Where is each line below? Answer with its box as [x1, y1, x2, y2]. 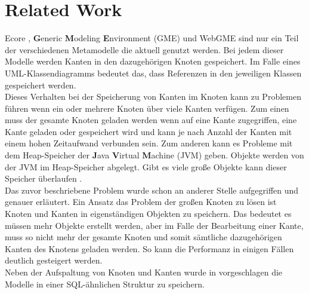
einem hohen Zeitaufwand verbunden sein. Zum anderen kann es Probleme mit [5, 137, 293, 149]
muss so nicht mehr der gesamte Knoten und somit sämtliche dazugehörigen [5, 231, 282, 243]
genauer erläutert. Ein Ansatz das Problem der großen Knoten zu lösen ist [5, 195, 277, 208]
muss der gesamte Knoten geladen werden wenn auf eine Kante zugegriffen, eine [5, 114, 297, 126]
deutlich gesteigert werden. [5, 254, 103, 267]
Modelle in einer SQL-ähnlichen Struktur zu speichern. [5, 277, 205, 290]
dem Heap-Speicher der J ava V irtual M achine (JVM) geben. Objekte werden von [5, 149, 304, 161]
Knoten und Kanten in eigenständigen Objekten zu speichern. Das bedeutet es [5, 207, 292, 220]
